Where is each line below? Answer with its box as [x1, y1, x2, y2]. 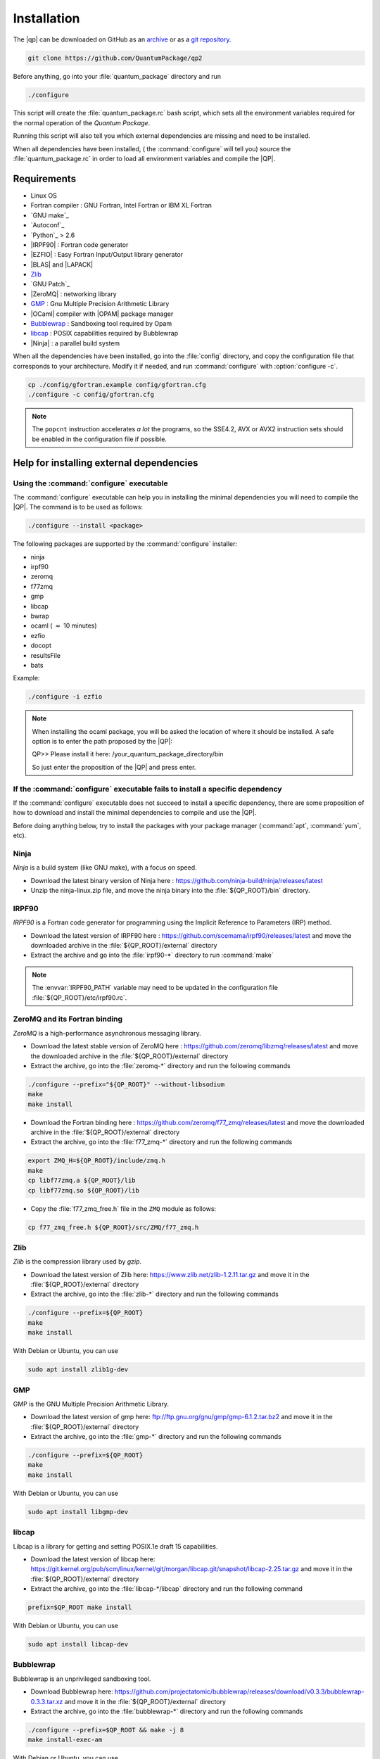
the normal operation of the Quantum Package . [13, 118, 151, 127]
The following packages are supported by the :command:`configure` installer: [13, 540, 237, 548]
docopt [30, 641, 52, 650]
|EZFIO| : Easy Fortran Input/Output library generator [30, 250, 183, 259]
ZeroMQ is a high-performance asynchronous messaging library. [13, 1029, 201, 1037]
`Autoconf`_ [30, 221, 65, 229]
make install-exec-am [27, 1736, 103, 1744]
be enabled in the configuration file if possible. [32, 435, 167, 443]
